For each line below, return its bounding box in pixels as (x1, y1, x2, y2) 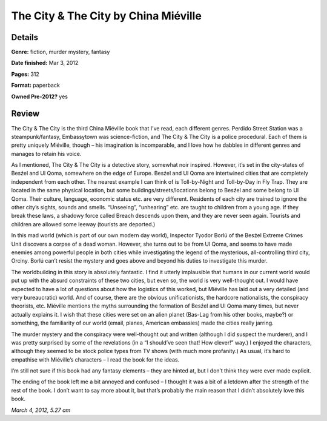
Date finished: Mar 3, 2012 (11, 59, 79, 67)
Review (11, 109, 40, 119)
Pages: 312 (11, 70, 39, 78)
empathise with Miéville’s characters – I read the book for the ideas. (11, 355, 180, 363)
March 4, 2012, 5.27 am (11, 406, 71, 414)
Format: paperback (11, 82, 60, 89)
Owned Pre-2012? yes (11, 93, 68, 100)
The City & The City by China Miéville (11, 9, 202, 22)
